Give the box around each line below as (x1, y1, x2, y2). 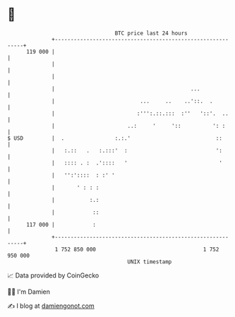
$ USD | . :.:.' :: (7, 134, 222, 142)
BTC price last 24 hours (114, 30, 188, 37)
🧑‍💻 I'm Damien (7, 287, 51, 296)
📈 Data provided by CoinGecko (7, 271, 100, 280)
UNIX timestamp (127, 258, 172, 265)
